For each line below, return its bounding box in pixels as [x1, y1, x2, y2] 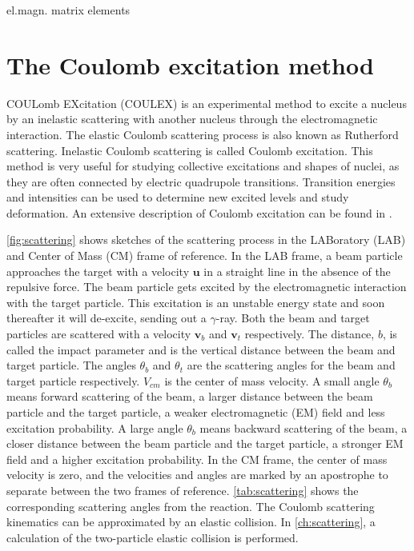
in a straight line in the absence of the [203, 262, 391, 279]
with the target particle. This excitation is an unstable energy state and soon [6, 293, 385, 310]
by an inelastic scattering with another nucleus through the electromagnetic [6, 110, 378, 127]
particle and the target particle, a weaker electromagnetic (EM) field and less [6, 404, 385, 420]
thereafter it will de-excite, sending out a [6, 309, 207, 326]
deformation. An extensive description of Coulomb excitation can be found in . [6, 204, 392, 221]
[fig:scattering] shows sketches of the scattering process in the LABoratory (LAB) [6, 231, 406, 248]
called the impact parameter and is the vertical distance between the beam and [6, 341, 396, 357]
